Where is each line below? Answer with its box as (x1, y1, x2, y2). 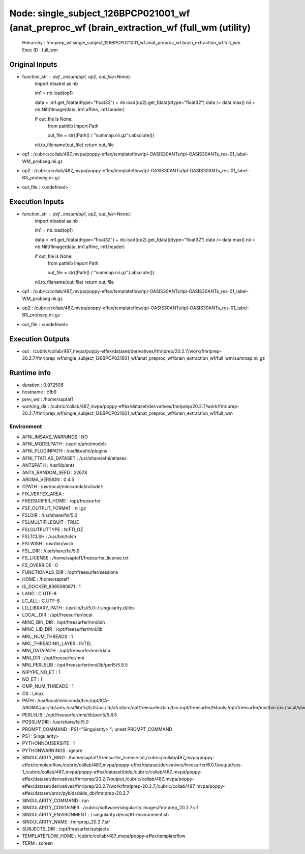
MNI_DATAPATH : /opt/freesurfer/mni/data (22, 648, 111, 654)
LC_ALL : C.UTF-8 (22, 598, 60, 604)
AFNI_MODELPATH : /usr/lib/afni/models (22, 441, 107, 447)
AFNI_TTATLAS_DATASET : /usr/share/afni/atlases (22, 455, 127, 461)
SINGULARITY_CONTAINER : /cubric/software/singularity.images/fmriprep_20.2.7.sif (22, 804, 198, 810)
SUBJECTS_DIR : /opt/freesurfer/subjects (22, 826, 109, 832)
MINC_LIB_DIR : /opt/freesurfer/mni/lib (22, 626, 103, 632)
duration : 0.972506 (22, 382, 64, 388)
